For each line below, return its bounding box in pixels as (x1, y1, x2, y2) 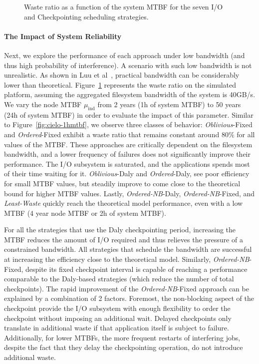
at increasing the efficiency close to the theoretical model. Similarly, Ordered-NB (4, 254, 250, 264)
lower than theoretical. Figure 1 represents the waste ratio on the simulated (4, 79, 237, 90)
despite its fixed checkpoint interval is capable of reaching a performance (25, 263, 248, 274)
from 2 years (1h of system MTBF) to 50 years (97, 99, 241, 109)
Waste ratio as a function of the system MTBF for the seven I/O (24, 2, 223, 12)
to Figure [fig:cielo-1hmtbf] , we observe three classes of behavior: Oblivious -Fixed (4, 119, 253, 130)
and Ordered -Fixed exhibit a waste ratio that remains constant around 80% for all (4, 129, 255, 139)
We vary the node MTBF (4, 99, 82, 109)
